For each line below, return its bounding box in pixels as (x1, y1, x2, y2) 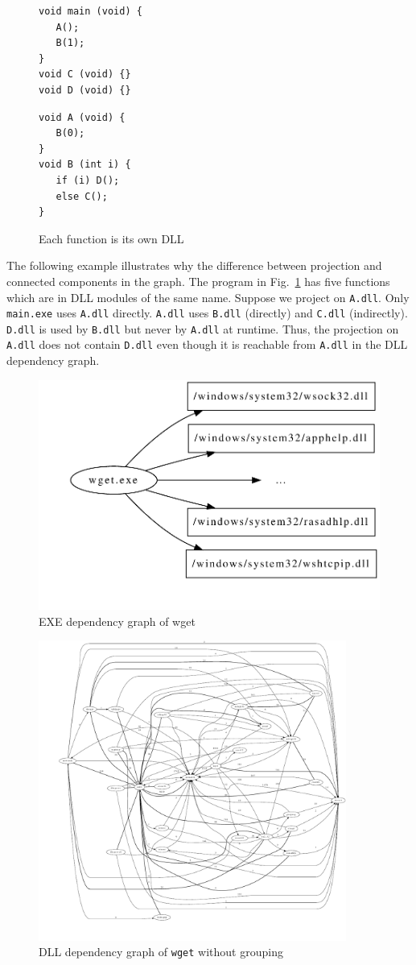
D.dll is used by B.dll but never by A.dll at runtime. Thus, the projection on (6, 320, 399, 337)
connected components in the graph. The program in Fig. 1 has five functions (6, 272, 390, 289)
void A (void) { (39, 111, 126, 123)
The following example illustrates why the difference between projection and (6, 257, 382, 274)
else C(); (56, 190, 108, 202)
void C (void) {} (39, 68, 131, 81)
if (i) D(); (56, 174, 120, 186)
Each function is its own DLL (39, 230, 184, 246)
